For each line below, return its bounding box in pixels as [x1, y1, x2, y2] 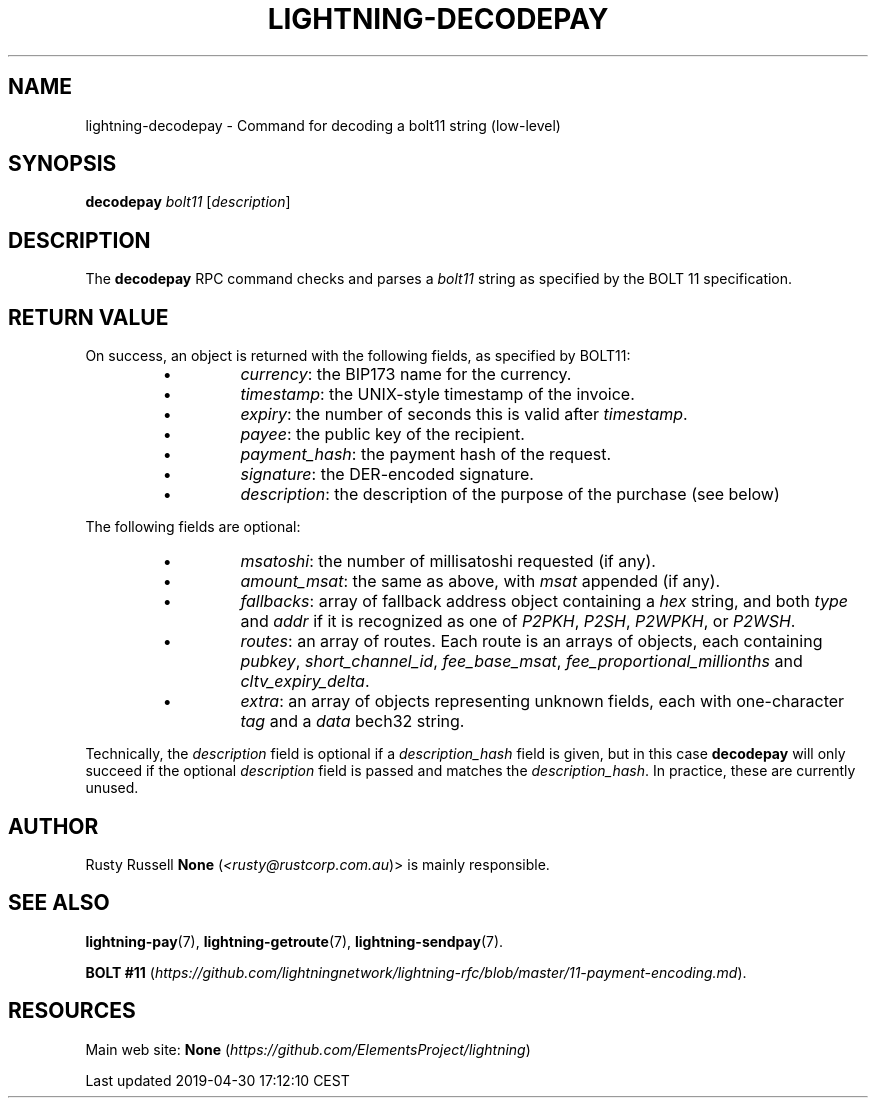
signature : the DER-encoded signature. [240, 464, 534, 485]
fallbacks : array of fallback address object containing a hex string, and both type [240, 591, 848, 612]
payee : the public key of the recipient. [240, 424, 525, 445]
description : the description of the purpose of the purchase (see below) [240, 484, 780, 505]
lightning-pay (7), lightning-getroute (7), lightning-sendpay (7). [85, 932, 504, 950]
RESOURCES [8, 998, 136, 1024]
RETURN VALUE [8, 304, 169, 330]
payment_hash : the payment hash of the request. [240, 444, 612, 465]
